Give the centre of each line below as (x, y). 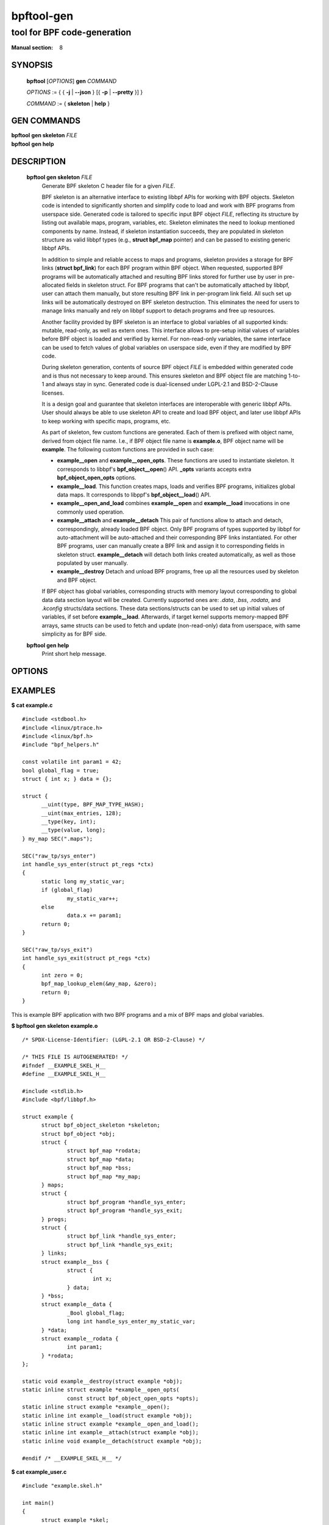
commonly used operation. (91, 512)
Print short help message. (74, 653)
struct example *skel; (75, 1520)
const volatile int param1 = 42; (72, 762)
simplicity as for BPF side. (74, 634)
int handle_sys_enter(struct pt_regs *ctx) (88, 864)
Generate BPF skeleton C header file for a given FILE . (108, 185)
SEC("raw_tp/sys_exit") (58, 949)
